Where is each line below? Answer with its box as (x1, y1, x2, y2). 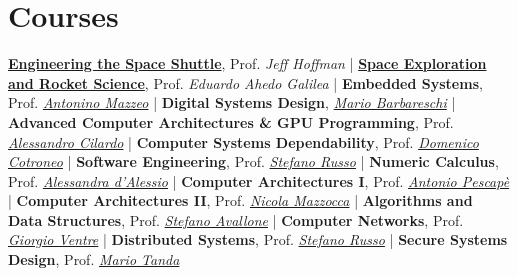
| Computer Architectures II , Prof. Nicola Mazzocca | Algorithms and (8, 190, 473, 211)
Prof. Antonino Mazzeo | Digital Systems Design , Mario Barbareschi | (8, 92, 456, 113)
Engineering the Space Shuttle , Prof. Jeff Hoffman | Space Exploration (8, 53, 487, 74)
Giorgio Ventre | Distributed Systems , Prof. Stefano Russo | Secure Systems (8, 229, 508, 250)
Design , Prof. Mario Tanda (8, 249, 180, 270)
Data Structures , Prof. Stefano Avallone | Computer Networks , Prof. (8, 209, 464, 230)
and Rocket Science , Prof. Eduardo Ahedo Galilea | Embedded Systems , (8, 72, 483, 93)
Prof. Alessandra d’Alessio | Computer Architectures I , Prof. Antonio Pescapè (8, 170, 510, 191)
